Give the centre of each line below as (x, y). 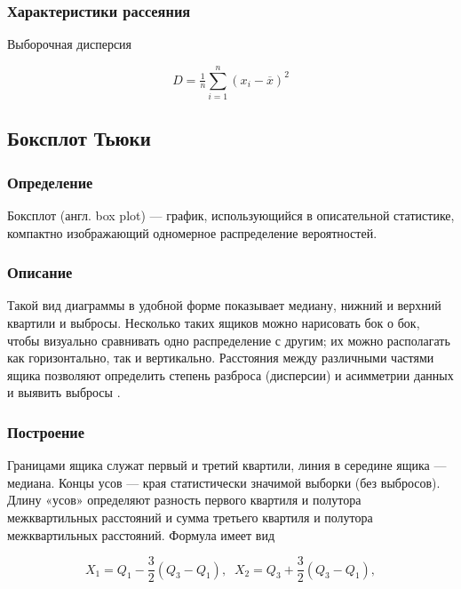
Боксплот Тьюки (79, 138)
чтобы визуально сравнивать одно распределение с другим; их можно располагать (229, 340)
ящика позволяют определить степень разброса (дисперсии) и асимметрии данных (230, 374)
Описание (40, 272)
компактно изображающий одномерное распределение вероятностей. (192, 232)
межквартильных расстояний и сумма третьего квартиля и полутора (190, 517)
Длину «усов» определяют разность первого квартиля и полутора (184, 500)
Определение (50, 182)
